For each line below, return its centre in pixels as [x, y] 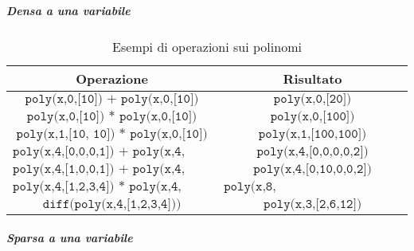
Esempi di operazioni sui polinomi [207, 46]
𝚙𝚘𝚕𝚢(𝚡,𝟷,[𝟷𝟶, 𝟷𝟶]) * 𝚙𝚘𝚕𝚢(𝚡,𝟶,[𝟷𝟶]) [112, 133]
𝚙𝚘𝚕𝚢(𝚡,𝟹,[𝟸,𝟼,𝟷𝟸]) [313, 204]
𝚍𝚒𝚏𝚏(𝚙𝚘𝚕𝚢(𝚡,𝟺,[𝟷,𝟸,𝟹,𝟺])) [112, 204]
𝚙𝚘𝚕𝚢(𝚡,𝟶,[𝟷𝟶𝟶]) [312, 116]
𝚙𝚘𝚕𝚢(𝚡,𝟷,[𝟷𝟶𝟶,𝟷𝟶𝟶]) [312, 133]
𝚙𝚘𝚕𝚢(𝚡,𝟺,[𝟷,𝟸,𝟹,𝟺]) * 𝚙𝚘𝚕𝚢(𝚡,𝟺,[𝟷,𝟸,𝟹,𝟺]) [97, 186]
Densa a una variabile [68, 10]
